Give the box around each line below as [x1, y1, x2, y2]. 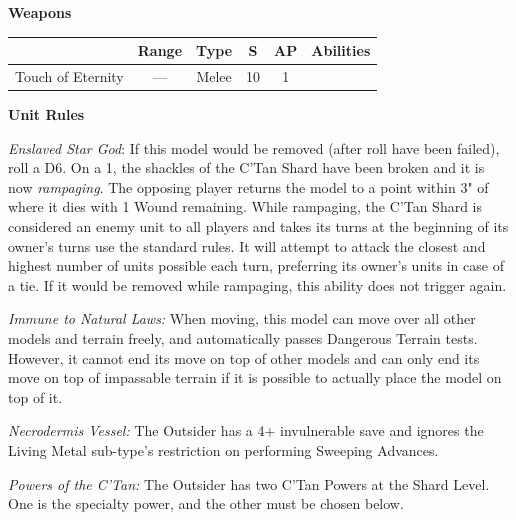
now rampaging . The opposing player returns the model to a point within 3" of [8, 176, 489, 197]
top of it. [8, 386, 63, 407]
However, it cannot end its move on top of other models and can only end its [8, 347, 480, 368]
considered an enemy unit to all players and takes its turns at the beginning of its [8, 216, 509, 236]
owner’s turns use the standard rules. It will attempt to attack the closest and [8, 235, 486, 256]
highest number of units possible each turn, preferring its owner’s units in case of [8, 255, 504, 276]
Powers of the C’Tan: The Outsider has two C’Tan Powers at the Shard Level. [8, 473, 490, 494]
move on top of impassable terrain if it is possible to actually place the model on [8, 367, 502, 388]
